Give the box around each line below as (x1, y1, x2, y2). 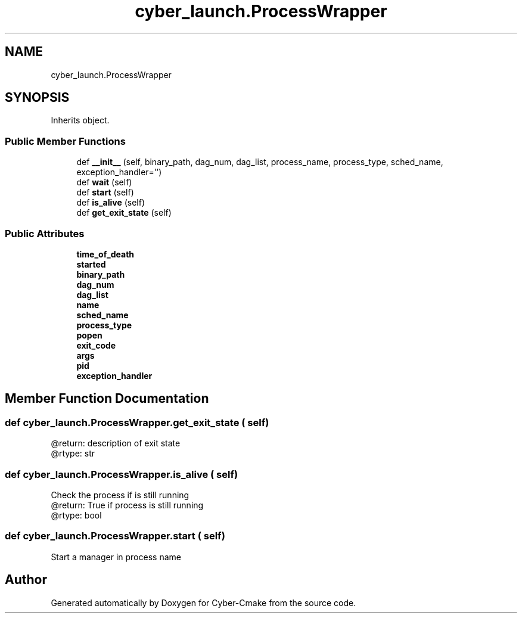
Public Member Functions (5, 135, 126, 147)
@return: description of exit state (51, 438, 181, 449)
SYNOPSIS (5, 90, 70, 105)
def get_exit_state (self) (76, 207, 172, 218)
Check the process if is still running (51, 489, 189, 500)
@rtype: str (51, 448, 95, 459)
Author (5, 572, 47, 588)
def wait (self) (76, 177, 132, 188)
